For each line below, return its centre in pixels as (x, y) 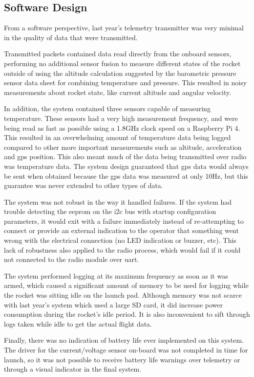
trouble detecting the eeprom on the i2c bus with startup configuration (110, 211)
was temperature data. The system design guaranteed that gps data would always (126, 166)
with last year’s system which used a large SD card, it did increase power (114, 304)
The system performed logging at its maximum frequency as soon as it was (116, 275)
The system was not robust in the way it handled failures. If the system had (118, 201)
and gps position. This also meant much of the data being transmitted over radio (125, 156)
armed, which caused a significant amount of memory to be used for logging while (126, 285)
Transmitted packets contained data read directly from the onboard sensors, (118, 54)
